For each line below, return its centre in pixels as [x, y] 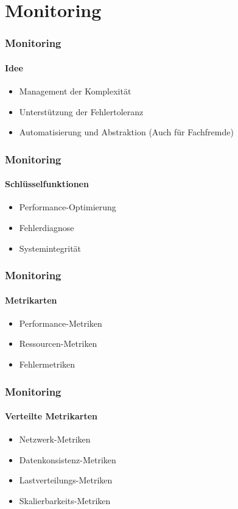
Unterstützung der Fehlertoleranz [81, 111]
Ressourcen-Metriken [58, 343]
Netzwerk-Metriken [55, 439]
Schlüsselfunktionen [47, 184]
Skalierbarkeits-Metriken [65, 501]
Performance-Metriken [61, 323]
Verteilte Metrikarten [51, 416]
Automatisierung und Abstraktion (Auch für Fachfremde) [126, 132]
